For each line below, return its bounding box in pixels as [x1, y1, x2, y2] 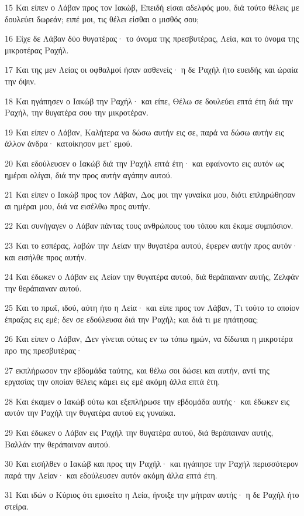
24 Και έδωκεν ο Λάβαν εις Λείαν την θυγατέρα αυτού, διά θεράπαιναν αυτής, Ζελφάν [5, 270, 299, 283]
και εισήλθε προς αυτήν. [5, 250, 87, 263]
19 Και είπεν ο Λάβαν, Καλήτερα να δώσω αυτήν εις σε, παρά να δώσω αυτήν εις [5, 125, 284, 138]
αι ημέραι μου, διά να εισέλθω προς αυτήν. [5, 199, 151, 212]
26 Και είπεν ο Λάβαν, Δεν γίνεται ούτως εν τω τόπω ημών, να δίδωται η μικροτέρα [5, 332, 293, 345]
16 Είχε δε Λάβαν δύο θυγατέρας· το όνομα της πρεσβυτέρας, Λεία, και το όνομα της [5, 32, 299, 45]
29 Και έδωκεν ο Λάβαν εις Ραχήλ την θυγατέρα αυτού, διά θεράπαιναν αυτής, [5, 426, 274, 439]
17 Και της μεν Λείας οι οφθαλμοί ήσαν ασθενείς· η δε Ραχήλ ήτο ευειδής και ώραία [5, 63, 298, 76]
